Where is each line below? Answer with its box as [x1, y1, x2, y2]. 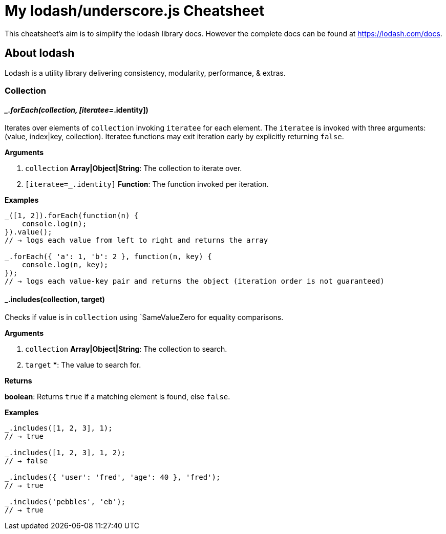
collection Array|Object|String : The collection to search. [25, 345, 227, 354]
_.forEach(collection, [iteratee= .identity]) [5, 105, 148, 114]
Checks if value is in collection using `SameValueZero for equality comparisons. [5, 313, 284, 322]
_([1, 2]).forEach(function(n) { [5, 211, 139, 220]
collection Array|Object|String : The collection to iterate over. [25, 164, 242, 173]
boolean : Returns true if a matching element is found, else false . [5, 392, 230, 401]
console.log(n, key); [22, 261, 109, 269]
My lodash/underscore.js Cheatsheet [5, 2, 265, 19]
